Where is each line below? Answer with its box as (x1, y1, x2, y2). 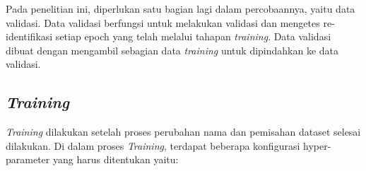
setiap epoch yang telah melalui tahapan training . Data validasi (55, 29, 331, 44)
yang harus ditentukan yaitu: (52, 152, 179, 167)
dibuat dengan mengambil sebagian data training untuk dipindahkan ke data (6, 42, 339, 57)
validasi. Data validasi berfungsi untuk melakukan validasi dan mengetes (6, 15, 320, 30)
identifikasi (6, 29, 53, 44)
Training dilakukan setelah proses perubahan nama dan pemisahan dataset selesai (6, 124, 361, 139)
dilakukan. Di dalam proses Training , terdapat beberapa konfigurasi (6, 138, 300, 153)
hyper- (302, 138, 331, 153)
